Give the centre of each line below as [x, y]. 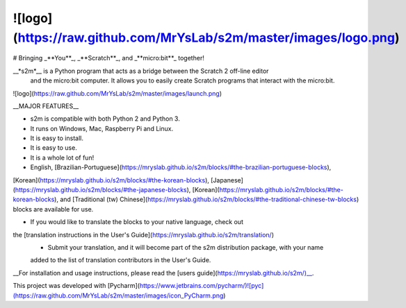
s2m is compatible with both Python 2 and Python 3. [105, 119]
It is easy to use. [54, 148]
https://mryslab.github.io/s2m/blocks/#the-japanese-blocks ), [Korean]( [117, 190]
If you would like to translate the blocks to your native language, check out [137, 222]
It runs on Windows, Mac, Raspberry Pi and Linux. [102, 128]
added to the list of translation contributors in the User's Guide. [121, 260]
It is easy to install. [57, 138]
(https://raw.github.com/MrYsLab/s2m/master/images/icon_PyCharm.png [118, 296]
